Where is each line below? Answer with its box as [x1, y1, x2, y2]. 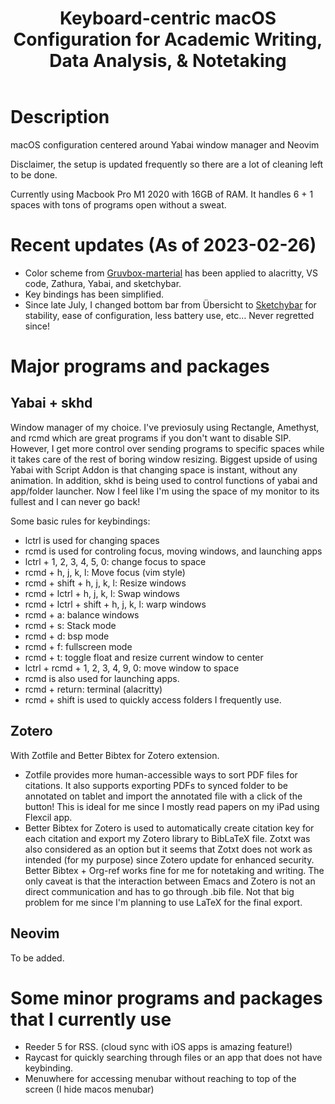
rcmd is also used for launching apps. [24, 672, 180, 684]
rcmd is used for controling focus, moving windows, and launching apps [24, 545, 323, 557]
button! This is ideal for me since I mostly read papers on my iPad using [24, 800, 320, 812]
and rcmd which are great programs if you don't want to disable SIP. [10, 432, 292, 444]
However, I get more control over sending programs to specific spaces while [10, 442, 325, 454]
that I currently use [10, 1008, 172, 1031]
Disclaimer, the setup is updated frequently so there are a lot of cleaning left [10, 158, 324, 170]
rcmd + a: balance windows [24, 608, 140, 621]
